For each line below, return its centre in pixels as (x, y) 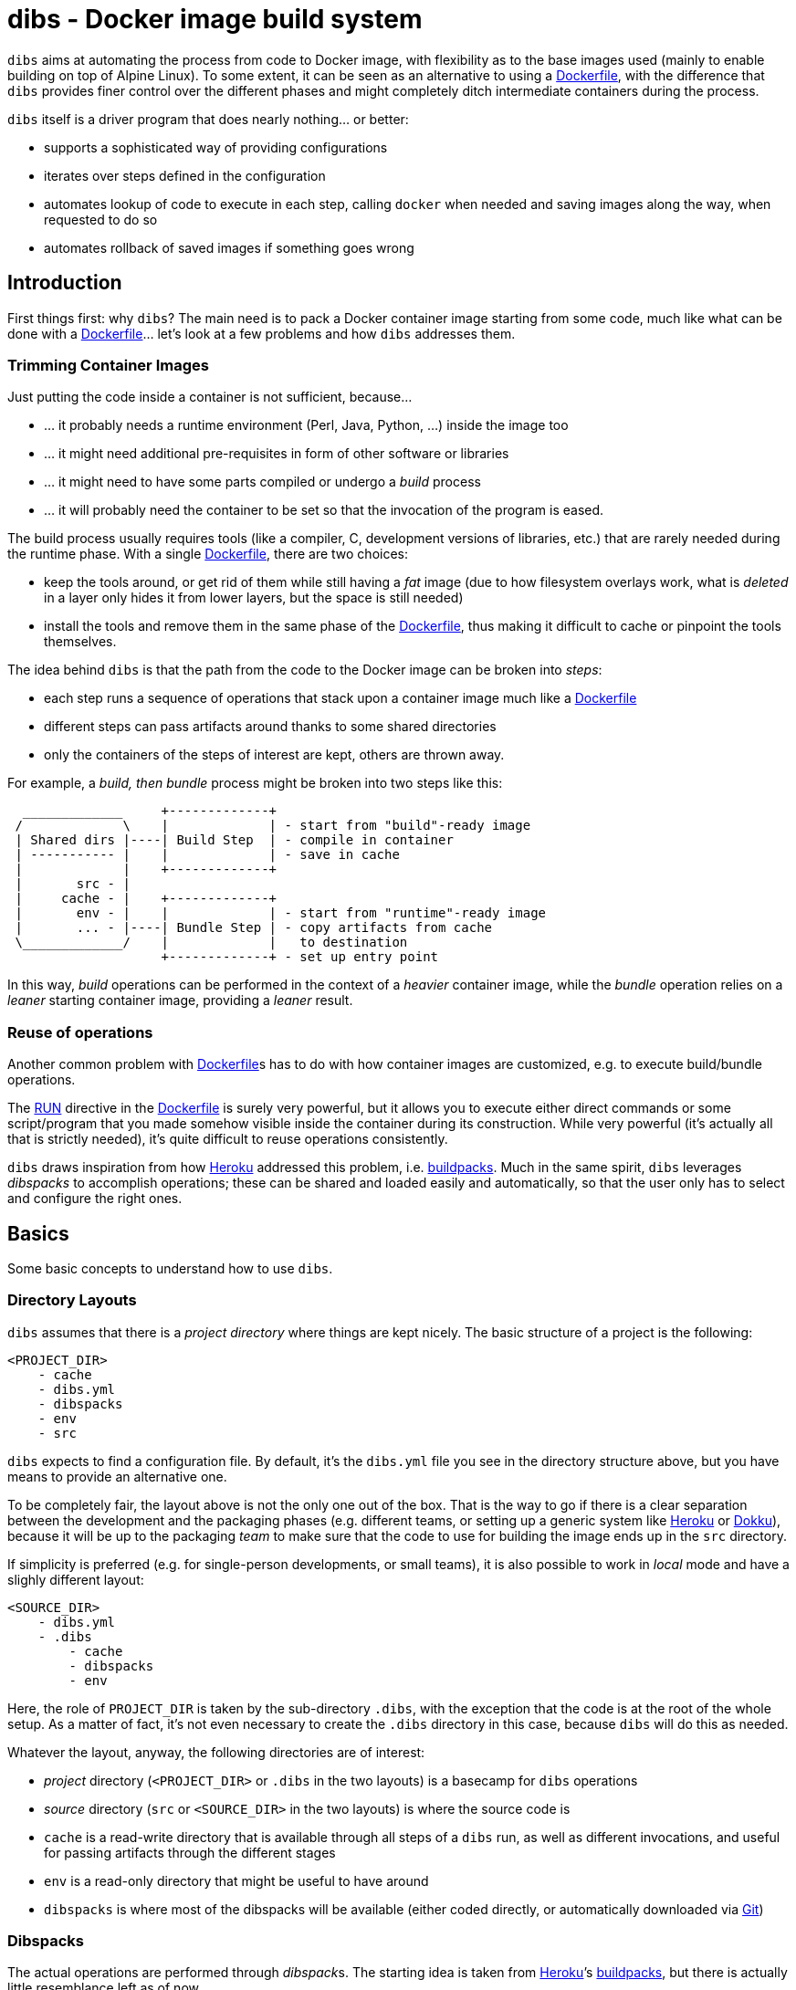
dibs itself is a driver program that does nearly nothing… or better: (208, 119)
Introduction (65, 283)
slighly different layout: (76, 1579)
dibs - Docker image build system (215, 19)
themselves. (80, 642)
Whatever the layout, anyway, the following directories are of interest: (216, 1752)
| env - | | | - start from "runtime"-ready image (281, 913)
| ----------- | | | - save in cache (207, 855)
